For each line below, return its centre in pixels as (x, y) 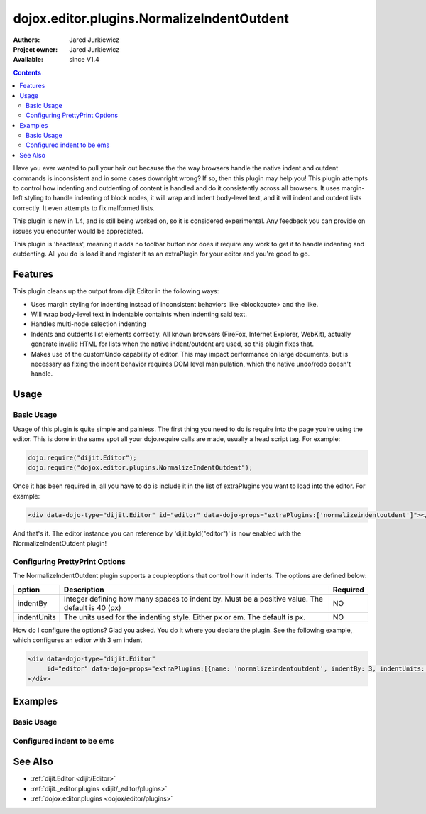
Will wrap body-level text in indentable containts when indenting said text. (139, 314)
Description (84, 590)
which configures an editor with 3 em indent (78, 640)
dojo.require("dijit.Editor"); (83, 457)
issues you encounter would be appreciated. (78, 231)
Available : (28, 60)
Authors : (27, 40)
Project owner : (35, 49)
